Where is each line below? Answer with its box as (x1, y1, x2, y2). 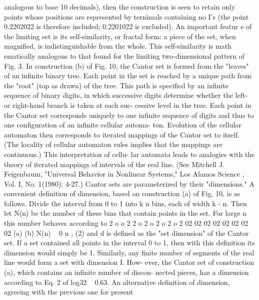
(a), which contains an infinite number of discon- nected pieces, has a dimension (4, 267, 249, 277)
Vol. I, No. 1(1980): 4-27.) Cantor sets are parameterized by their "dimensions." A (4, 178, 254, 189)
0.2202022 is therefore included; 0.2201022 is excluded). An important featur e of (4, 21, 252, 32)
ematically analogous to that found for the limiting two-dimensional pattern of (4, 50, 244, 61)
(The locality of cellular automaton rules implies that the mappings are (4, 139, 222, 149)
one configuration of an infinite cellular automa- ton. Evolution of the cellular (4, 119, 241, 130)
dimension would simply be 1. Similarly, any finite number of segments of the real (4, 247, 254, 257)
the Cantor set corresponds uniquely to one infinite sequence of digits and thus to (4, 109, 254, 120)
